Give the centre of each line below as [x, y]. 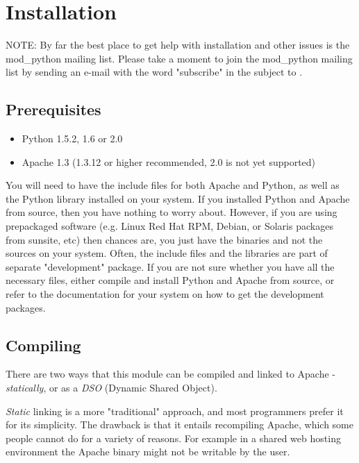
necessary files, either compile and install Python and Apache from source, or [170, 280]
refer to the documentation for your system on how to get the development [165, 294]
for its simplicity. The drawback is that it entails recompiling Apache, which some [179, 424]
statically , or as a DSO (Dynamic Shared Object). [111, 388]
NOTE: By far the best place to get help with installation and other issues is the [178, 45]
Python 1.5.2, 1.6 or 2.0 [72, 138]
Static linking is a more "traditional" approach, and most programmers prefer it [175, 411]
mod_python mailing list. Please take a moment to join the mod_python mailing [179, 58]
